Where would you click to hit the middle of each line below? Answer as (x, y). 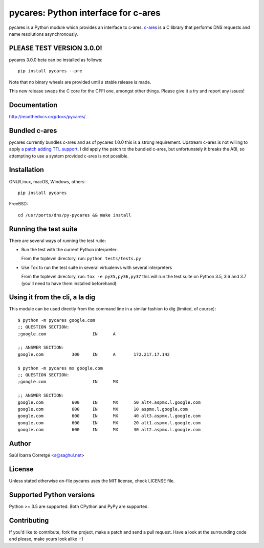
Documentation (33, 105)
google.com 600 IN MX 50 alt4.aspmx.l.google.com (109, 402)
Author (20, 443)
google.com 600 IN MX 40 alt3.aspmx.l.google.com (109, 416)
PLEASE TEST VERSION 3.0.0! (56, 48)
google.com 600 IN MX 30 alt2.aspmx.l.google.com (109, 430)
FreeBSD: (19, 204)
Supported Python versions (52, 494)
